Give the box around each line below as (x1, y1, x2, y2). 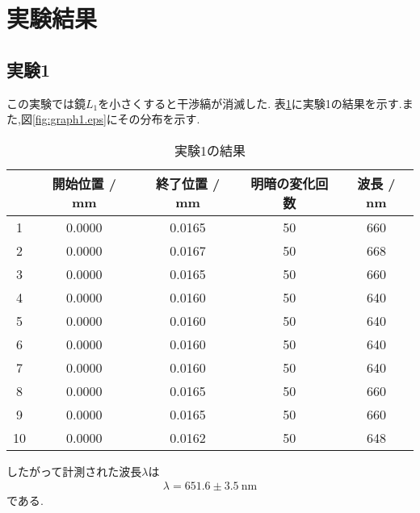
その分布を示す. (117, 111, 200, 127)
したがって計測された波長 (6, 462, 142, 479)
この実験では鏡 (6, 94, 86, 111)
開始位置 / (52, 174, 116, 194)
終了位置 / (155, 174, 220, 194)
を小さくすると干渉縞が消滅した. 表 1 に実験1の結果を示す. (98, 94, 402, 111)
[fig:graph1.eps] (31, 111, 107, 127)
